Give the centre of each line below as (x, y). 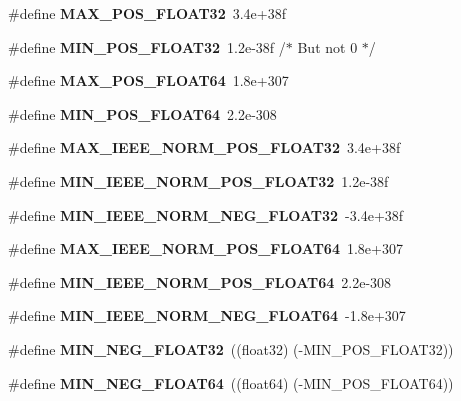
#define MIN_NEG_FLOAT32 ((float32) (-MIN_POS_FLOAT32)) (231, 348)
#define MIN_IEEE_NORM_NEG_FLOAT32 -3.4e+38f (206, 214)
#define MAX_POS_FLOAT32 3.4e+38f (147, 13)
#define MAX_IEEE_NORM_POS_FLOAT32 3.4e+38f (204, 147)
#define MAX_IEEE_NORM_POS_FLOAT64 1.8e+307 (205, 248)
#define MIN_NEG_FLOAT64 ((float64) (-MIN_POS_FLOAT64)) (231, 382)
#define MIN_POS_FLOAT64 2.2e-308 (142, 113)
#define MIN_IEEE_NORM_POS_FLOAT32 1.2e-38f (198, 180)
